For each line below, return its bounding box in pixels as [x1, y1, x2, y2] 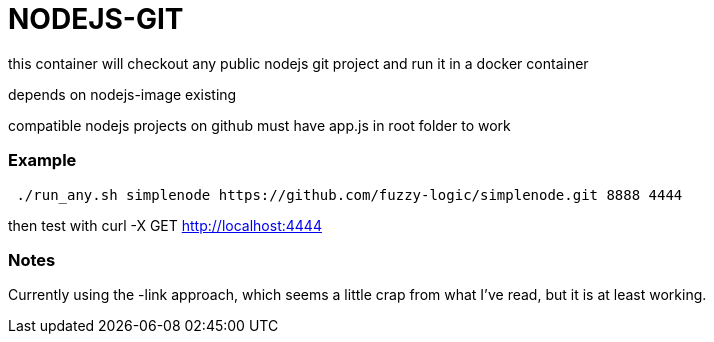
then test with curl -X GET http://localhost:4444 [8, 216, 322, 234]
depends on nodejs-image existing [8, 85, 237, 103]
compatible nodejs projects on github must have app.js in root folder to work [8, 116, 511, 134]
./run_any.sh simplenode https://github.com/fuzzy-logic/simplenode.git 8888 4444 [16, 186, 683, 203]
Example [8, 150, 77, 171]
